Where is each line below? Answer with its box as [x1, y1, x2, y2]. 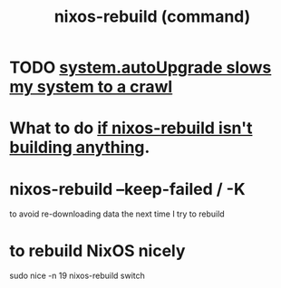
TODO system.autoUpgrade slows [9, 57, 272, 78]
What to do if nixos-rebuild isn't [9, 118, 253, 139]
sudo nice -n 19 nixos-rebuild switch [9, 270, 145, 282]
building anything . [9, 138, 150, 158]
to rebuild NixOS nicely [9, 240, 186, 261]
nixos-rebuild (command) [53, 6, 251, 27]
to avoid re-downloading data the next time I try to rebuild [9, 208, 225, 219]
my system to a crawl [9, 77, 173, 97]
